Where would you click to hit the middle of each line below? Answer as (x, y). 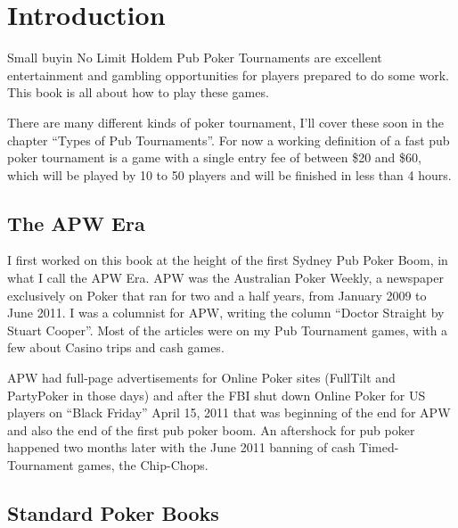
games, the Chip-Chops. (143, 465)
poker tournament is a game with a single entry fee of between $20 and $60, (214, 157)
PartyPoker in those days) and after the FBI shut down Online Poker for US (217, 395)
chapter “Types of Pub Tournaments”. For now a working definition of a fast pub (229, 140)
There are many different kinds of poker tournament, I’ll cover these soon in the (226, 122)
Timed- (379, 447)
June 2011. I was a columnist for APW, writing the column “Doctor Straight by (226, 313)
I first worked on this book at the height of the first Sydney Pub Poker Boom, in (228, 260)
